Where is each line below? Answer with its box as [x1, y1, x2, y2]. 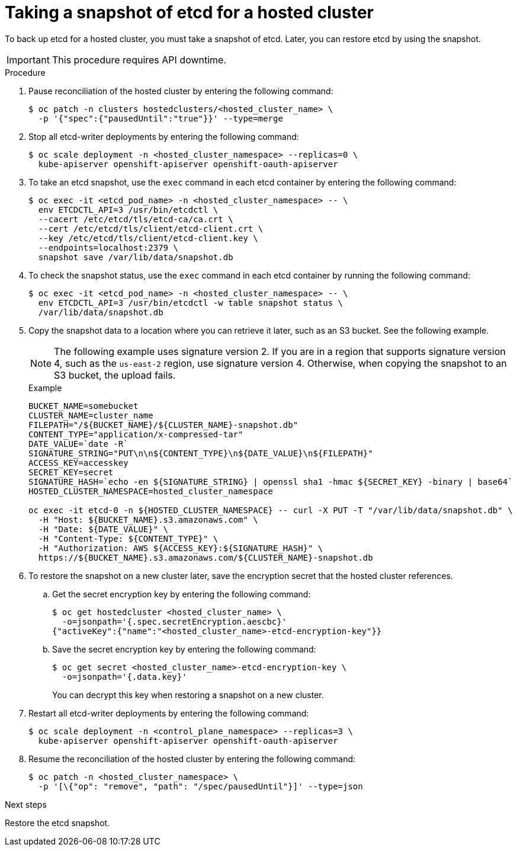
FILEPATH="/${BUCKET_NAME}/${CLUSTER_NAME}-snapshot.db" [28, 420, 298, 430]
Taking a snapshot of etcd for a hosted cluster [5, 2, 374, 23]
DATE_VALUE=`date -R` [28, 439, 129, 449]
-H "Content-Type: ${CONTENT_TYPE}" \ [38, 533, 219, 543]
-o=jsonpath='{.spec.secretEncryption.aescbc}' [62, 616, 287, 626]
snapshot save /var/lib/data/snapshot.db [38, 252, 233, 262]
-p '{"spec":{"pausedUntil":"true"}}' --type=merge [38, 113, 283, 123]
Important [7, 53, 50, 66]
